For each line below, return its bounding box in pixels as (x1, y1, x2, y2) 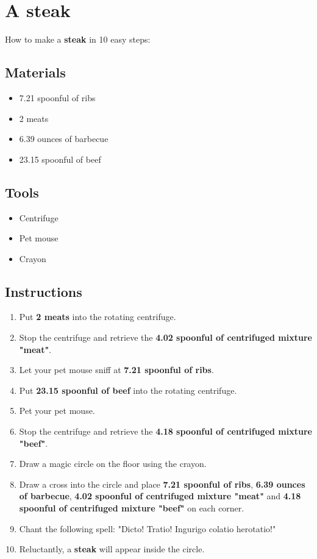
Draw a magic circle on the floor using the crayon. (19, 457, 207, 470)
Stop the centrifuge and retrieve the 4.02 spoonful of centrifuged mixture (19, 331, 312, 344)
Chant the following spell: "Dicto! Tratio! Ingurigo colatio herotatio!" (19, 522, 276, 535)
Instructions (5, 282, 82, 301)
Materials (5, 63, 66, 82)
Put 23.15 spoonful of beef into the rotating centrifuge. (19, 383, 237, 396)
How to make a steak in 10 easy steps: (5, 33, 151, 46)
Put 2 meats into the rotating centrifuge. (19, 310, 176, 323)
